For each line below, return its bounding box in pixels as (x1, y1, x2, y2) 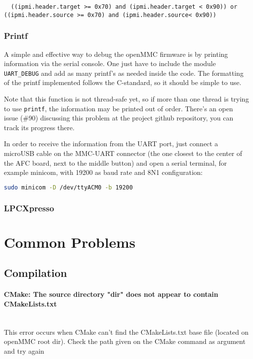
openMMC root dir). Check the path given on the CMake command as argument (4, 336, 246, 346)
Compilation (4, 265, 67, 280)
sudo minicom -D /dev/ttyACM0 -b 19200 (4, 184, 133, 191)
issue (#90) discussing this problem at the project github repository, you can (4, 113, 234, 123)
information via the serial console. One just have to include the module (4, 58, 216, 68)
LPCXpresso (4, 202, 54, 214)
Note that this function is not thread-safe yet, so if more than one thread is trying (4, 93, 249, 103)
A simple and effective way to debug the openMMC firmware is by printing (4, 49, 228, 59)
